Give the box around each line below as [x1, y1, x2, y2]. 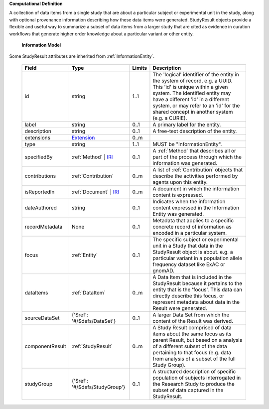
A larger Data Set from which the [152, 311, 230, 318]
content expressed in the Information [152, 204, 239, 211]
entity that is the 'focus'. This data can [152, 286, 243, 293]
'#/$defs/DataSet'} [71, 317, 116, 324]
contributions [24, 172, 56, 179]
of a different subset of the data [152, 343, 227, 350]
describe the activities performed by [152, 172, 238, 179]
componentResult [24, 343, 66, 350]
